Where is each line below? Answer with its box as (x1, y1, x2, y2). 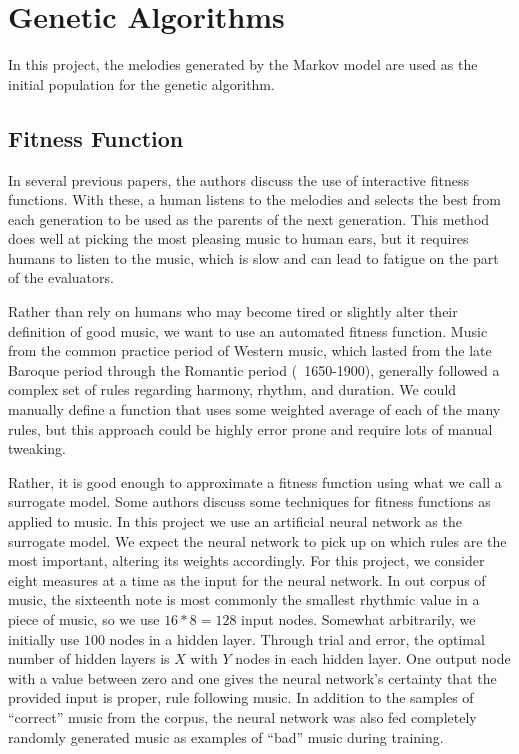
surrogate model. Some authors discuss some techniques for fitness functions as (8, 491, 491, 512)
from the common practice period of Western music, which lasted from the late (8, 340, 492, 361)
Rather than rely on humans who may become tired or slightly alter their (8, 301, 458, 322)
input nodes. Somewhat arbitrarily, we (241, 608, 476, 629)
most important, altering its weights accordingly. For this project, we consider (8, 550, 485, 571)
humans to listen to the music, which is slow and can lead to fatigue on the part (8, 247, 499, 268)
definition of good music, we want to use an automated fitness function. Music (8, 320, 488, 341)
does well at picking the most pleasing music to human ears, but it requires (8, 228, 469, 249)
